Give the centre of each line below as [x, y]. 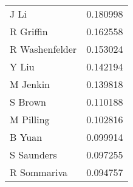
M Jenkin [30, 84]
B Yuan [26, 137]
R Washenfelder [43, 49]
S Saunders [33, 155]
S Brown [28, 102]
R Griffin [29, 31]
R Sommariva [39, 172]
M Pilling [30, 119]
